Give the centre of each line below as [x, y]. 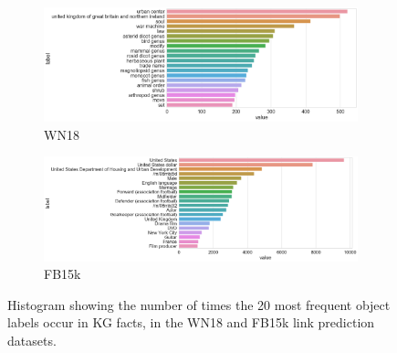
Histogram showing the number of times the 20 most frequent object [199, 304]
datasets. [32, 341]
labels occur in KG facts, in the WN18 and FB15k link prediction [191, 322]
